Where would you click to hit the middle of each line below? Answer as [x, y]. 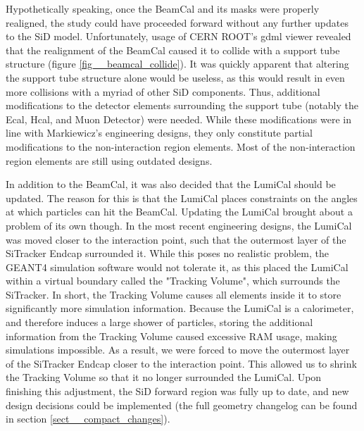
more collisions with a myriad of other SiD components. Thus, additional [163, 91]
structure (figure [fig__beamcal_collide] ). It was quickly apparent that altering [177, 64]
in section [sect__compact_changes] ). [88, 419]
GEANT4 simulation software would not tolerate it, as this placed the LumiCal [177, 267]
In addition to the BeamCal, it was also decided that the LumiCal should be [171, 184]
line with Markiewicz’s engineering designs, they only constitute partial [159, 133]
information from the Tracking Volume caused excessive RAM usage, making [171, 336]
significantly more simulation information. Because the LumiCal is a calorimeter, [180, 308]
